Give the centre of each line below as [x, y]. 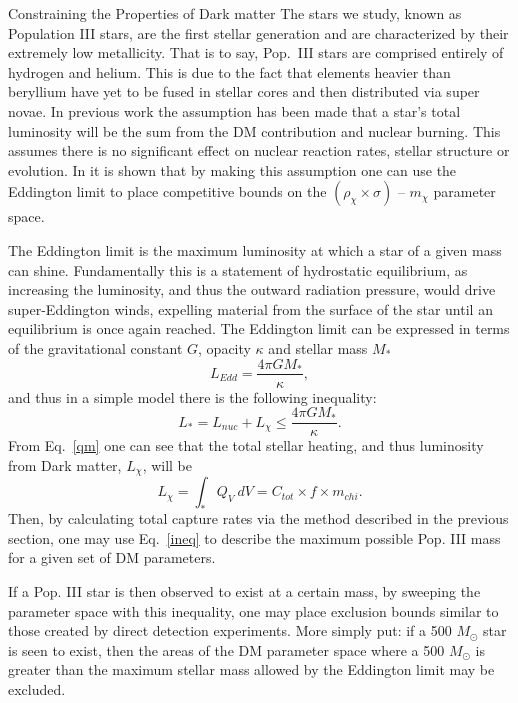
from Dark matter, [65, 464]
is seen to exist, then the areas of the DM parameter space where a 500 [226, 649]
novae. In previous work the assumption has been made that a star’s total [234, 110]
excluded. [37, 689]
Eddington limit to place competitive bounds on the [167, 191]
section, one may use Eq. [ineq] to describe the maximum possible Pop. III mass [254, 537]
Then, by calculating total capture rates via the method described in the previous [258, 518]
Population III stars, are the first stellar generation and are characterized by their [258, 32]
